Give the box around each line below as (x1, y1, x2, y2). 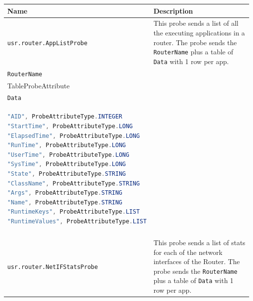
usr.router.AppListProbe (7, 39, 88, 47)
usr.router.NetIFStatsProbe (7, 263, 98, 270)
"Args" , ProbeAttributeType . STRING (7, 189, 123, 197)
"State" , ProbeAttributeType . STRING (7, 170, 126, 177)
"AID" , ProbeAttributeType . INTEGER (7, 113, 123, 120)
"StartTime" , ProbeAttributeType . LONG (7, 122, 133, 130)
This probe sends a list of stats (153, 237, 246, 247)
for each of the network (153, 247, 223, 257)
